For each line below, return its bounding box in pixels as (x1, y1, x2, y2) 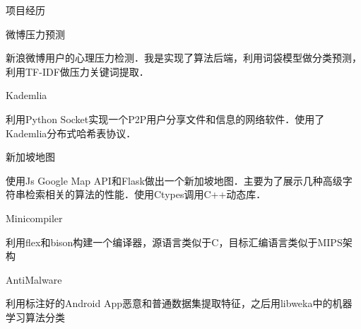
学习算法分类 (6, 309, 65, 324)
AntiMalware (6, 272, 62, 287)
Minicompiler (6, 210, 63, 225)
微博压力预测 (6, 26, 65, 41)
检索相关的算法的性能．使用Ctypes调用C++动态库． (25, 187, 266, 202)
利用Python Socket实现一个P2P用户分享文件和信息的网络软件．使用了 (6, 111, 325, 126)
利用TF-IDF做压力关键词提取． (6, 64, 149, 79)
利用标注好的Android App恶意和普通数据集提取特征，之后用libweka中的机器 (6, 296, 353, 311)
